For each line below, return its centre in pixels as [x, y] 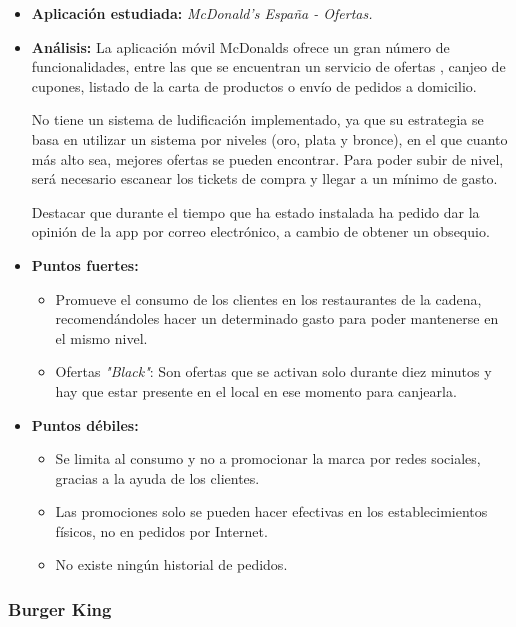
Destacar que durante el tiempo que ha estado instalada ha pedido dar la [255, 211]
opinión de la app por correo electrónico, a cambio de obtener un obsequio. [260, 231]
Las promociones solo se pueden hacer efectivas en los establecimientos [271, 511]
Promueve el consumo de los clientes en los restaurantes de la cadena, [268, 298]
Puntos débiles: [85, 424]
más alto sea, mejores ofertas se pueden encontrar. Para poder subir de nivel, [267, 158]
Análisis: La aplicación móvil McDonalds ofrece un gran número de [240, 46]
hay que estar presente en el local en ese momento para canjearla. [256, 390]
